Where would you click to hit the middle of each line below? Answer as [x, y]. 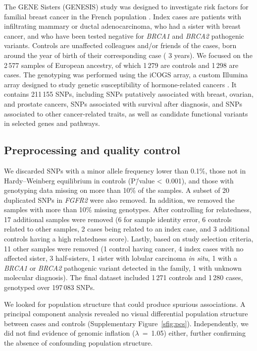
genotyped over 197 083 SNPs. [50, 287]
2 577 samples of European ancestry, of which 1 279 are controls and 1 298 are [121, 65]
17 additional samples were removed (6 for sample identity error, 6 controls [118, 219]
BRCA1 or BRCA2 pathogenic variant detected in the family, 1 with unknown [123, 267]
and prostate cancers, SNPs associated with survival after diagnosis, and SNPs [123, 103]
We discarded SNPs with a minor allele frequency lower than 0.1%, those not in [125, 170]
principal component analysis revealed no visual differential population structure [126, 314]
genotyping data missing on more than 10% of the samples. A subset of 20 [117, 190]
